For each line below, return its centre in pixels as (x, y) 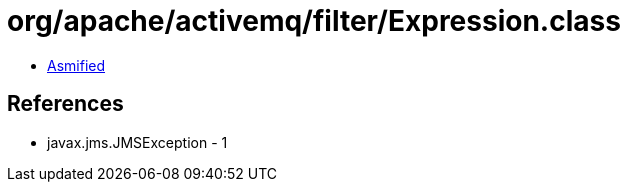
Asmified (76, 65)
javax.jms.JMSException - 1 (137, 142)
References (65, 104)
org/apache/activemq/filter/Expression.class (314, 21)
